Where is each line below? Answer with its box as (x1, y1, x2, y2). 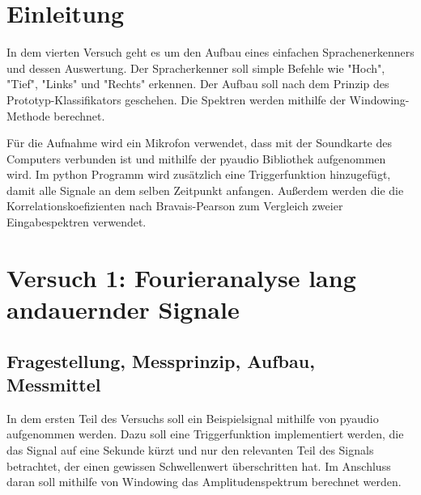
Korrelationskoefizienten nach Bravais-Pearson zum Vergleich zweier (6, 197, 343, 214)
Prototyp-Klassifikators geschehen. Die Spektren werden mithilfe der (6, 91, 346, 108)
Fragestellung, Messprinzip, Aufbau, (6, 348, 315, 373)
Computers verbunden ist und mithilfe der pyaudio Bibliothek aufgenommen (6, 150, 386, 167)
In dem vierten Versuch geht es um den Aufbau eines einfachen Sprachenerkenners (6, 44, 415, 61)
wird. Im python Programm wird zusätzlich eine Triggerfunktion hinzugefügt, (6, 166, 391, 183)
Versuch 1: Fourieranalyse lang (6, 260, 356, 294)
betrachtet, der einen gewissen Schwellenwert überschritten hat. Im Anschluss (6, 457, 391, 474)
